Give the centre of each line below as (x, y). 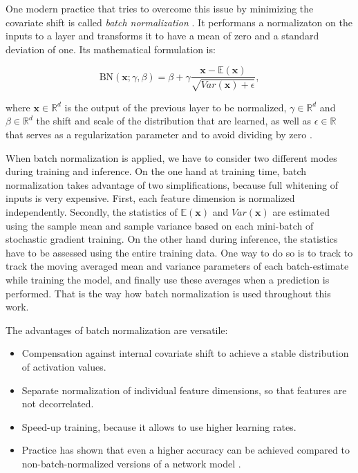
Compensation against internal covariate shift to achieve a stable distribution (185, 353)
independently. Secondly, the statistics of (92, 211)
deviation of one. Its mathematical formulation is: (111, 49)
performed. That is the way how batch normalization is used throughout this (168, 293)
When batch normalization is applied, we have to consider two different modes (171, 157)
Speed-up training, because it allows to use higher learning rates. (159, 426)
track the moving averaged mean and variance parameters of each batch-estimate (177, 266)
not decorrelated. (58, 404)
